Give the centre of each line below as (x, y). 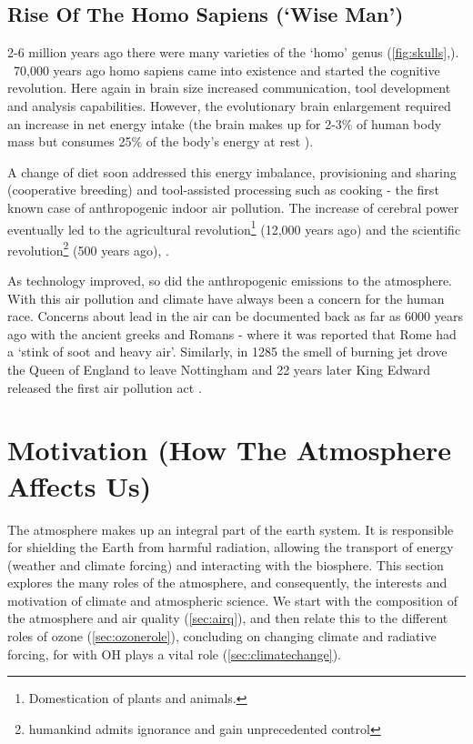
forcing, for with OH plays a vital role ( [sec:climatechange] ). (175, 654)
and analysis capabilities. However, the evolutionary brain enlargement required (229, 105)
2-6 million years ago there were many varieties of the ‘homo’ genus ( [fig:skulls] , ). (233, 52)
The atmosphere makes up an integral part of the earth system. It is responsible (231, 529)
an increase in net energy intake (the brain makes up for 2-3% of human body (225, 123)
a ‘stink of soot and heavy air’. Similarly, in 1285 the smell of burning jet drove (227, 352)
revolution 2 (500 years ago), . (88, 248)
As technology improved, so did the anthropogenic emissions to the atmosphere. (230, 281)
